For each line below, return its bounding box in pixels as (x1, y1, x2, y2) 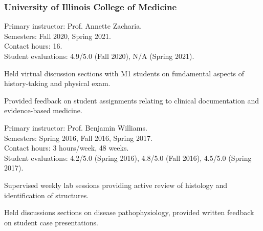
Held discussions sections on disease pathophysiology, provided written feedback (4, 207, 254, 218)
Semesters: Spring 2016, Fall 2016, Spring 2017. (4, 132, 152, 143)
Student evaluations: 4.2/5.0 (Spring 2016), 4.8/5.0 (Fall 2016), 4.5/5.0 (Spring (4, 152, 252, 163)
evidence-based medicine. (4, 105, 82, 116)
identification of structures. (4, 190, 89, 200)
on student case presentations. (4, 217, 98, 227)
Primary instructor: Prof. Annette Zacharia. (4, 20, 142, 31)
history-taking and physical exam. (4, 78, 111, 89)
